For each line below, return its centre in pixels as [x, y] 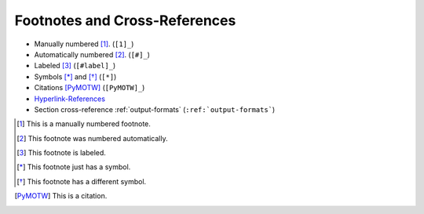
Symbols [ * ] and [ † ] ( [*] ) [75, 76]
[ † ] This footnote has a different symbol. [82, 181]
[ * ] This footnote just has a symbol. [74, 167]
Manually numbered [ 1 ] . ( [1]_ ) [84, 44]
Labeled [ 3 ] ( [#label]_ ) [75, 66]
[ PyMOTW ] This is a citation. [61, 196]
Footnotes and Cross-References [125, 20]
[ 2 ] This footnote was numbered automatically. [92, 138]
